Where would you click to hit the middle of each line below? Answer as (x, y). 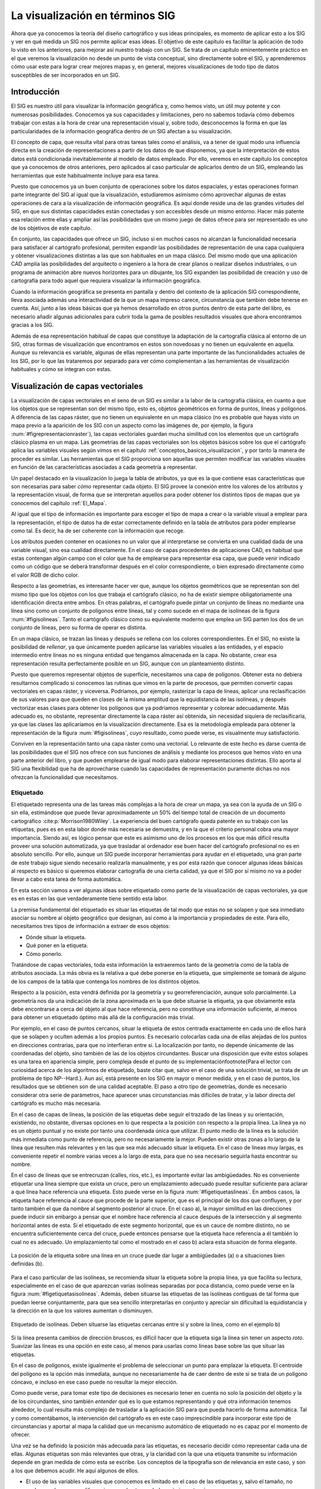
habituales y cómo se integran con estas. (62, 369)
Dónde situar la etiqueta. (56, 937)
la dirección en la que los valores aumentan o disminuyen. (82, 1311)
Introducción (35, 92)
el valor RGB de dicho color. (45, 575)
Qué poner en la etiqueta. (57, 946)
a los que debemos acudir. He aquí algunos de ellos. (75, 1471)
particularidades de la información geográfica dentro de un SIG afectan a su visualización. (121, 131)
